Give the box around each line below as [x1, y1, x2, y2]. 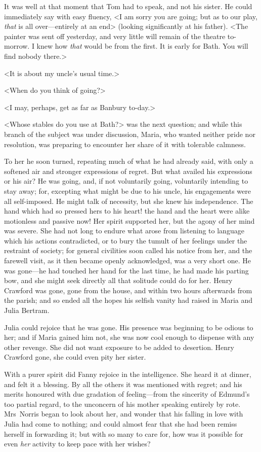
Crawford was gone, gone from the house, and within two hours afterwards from [4, 285, 252, 295]
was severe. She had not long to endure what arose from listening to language [4, 225, 244, 236]
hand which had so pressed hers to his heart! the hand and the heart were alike [4, 205, 250, 216]
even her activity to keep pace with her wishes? [4, 438, 151, 449]
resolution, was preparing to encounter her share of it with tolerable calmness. [4, 138, 246, 149]
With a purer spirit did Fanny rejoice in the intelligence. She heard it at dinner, [4, 369, 251, 379]
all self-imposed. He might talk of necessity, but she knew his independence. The [4, 195, 253, 206]
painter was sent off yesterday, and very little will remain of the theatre [4, 30, 226, 41]
